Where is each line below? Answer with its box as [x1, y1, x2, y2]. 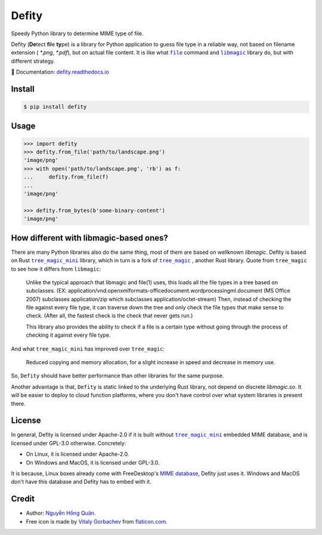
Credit [11, 494, 35, 504]
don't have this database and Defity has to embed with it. [11, 478, 151, 485]
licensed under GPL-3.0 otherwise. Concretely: [11, 439, 126, 447]
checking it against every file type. [26, 331, 111, 339]
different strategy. [11, 57, 55, 64]
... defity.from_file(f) [23, 174, 109, 180]
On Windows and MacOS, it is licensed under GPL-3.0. [26, 459, 160, 466]
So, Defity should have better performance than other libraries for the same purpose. [11, 372, 224, 379]
